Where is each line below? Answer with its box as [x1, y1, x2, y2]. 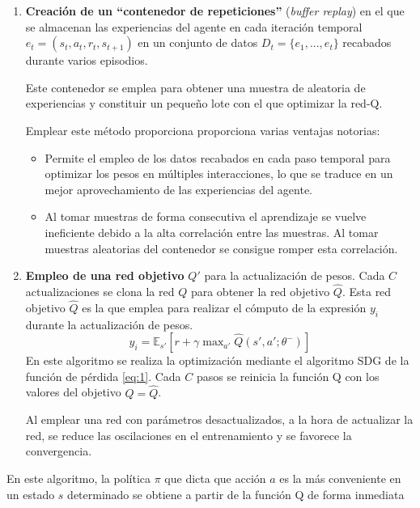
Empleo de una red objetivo [25, 267, 185, 284]
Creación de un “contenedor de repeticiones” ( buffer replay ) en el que [25, 2, 405, 19]
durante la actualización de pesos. [25, 315, 193, 332]
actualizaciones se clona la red [25, 282, 175, 299]
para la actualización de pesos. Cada [204, 267, 385, 284]
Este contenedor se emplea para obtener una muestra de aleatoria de [25, 78, 366, 95]
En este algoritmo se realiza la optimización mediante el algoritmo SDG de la [25, 352, 409, 369]
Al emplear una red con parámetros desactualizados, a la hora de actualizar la [25, 411, 414, 428]
